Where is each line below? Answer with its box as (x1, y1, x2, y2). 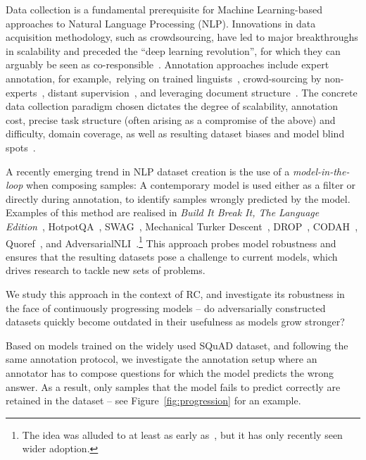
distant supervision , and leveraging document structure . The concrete (48, 85, 358, 99)
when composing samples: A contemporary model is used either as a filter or (26, 178, 356, 192)
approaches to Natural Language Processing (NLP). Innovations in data (6, 15, 316, 30)
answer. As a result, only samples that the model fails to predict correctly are (6, 379, 341, 394)
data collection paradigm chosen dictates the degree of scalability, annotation (6, 99, 339, 113)
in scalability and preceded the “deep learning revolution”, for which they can (6, 43, 341, 58)
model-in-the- (292, 163, 350, 178)
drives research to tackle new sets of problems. (6, 263, 206, 278)
